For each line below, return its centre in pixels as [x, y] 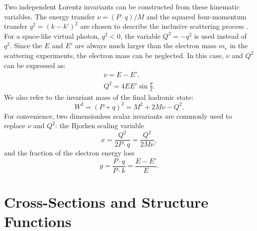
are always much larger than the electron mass [146, 45]
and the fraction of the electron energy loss [69, 153]
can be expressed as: [35, 65]
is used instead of [220, 36]
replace [15, 125]
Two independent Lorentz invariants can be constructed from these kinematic [122, 6]
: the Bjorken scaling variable [100, 125]
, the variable [140, 36]
